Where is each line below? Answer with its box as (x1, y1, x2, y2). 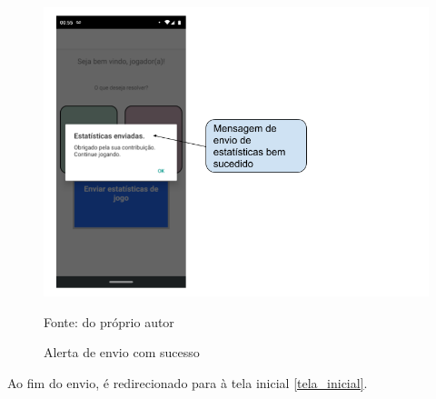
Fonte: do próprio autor (44, 312, 174, 331)
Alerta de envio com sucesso (44, 343, 200, 362)
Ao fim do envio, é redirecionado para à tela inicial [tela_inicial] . (7, 373, 368, 392)
